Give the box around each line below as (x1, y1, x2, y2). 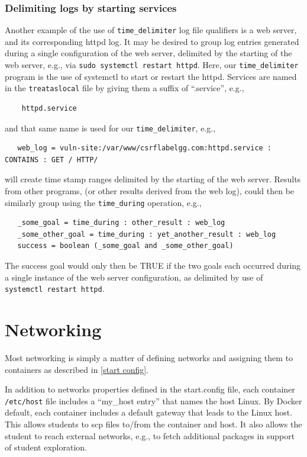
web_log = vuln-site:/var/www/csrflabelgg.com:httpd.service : (17, 144, 272, 153)
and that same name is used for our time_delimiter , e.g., (5, 121, 216, 134)
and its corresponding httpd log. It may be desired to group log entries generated (5, 35, 299, 47)
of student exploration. (5, 441, 87, 453)
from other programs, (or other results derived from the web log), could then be (5, 185, 295, 197)
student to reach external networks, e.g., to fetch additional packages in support (5, 429, 295, 442)
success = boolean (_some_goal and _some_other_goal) (17, 242, 234, 250)
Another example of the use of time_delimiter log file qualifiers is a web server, (5, 24, 297, 36)
